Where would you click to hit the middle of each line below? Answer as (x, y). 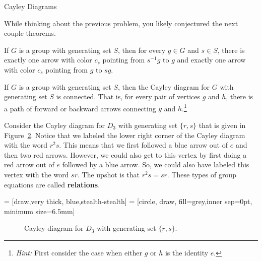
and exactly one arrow (211, 60)
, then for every (142, 50)
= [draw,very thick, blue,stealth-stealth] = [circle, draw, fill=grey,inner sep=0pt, (128, 201)
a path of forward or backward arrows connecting (80, 108)
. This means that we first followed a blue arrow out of (144, 145)
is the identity (187, 252)
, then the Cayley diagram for (164, 86)
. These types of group (202, 174)
